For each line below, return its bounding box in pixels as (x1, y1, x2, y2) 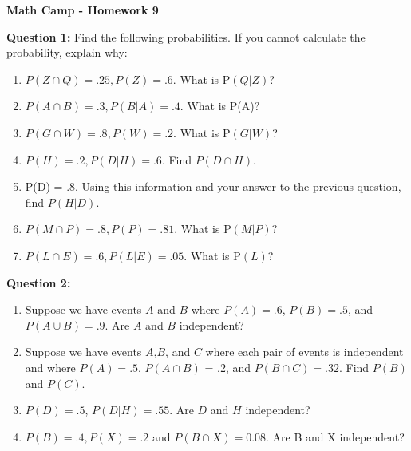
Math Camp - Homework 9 (6, 2, 159, 18)
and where (25, 358, 76, 375)
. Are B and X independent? (266, 428, 405, 445)
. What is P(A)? (180, 97, 260, 114)
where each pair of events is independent (205, 343, 404, 360)
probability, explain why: (6, 44, 128, 61)
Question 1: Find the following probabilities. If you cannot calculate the (6, 28, 366, 45)
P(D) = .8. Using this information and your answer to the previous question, (25, 178, 401, 195)
